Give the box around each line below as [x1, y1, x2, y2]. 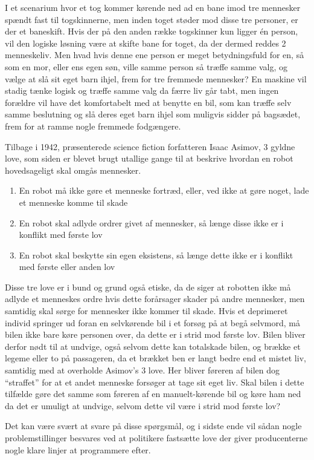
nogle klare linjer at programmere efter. [5, 443, 151, 456]
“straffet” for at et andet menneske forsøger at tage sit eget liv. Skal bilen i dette [5, 375, 304, 388]
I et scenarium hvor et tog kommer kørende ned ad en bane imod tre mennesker [5, 1, 301, 13]
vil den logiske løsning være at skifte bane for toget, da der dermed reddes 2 [5, 36, 286, 49]
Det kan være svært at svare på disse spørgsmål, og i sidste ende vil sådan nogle [5, 419, 302, 432]
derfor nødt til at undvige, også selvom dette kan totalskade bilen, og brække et [5, 340, 301, 352]
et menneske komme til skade [19, 195, 128, 208]
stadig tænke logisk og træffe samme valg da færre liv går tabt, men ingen [5, 84, 279, 97]
